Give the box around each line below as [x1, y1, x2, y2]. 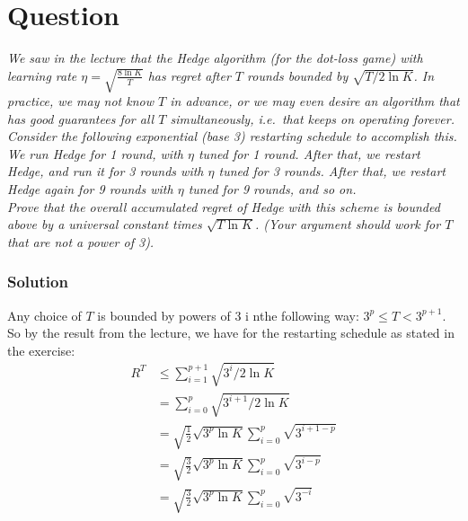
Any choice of [7, 305, 82, 324]
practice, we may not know [7, 91, 154, 110]
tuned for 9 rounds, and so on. [188, 179, 357, 198]
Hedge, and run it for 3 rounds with [7, 162, 204, 181]
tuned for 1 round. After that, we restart [198, 144, 420, 163]
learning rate [7, 66, 77, 84]
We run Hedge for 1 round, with [7, 144, 183, 163]
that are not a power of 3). [7, 232, 155, 251]
